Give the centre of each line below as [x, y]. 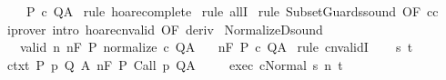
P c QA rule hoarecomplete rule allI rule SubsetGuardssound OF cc [232, 11]
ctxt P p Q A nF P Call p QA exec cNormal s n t [175, 64]
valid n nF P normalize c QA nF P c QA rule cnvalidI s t [216, 47]
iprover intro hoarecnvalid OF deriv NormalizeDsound [165, 29]
